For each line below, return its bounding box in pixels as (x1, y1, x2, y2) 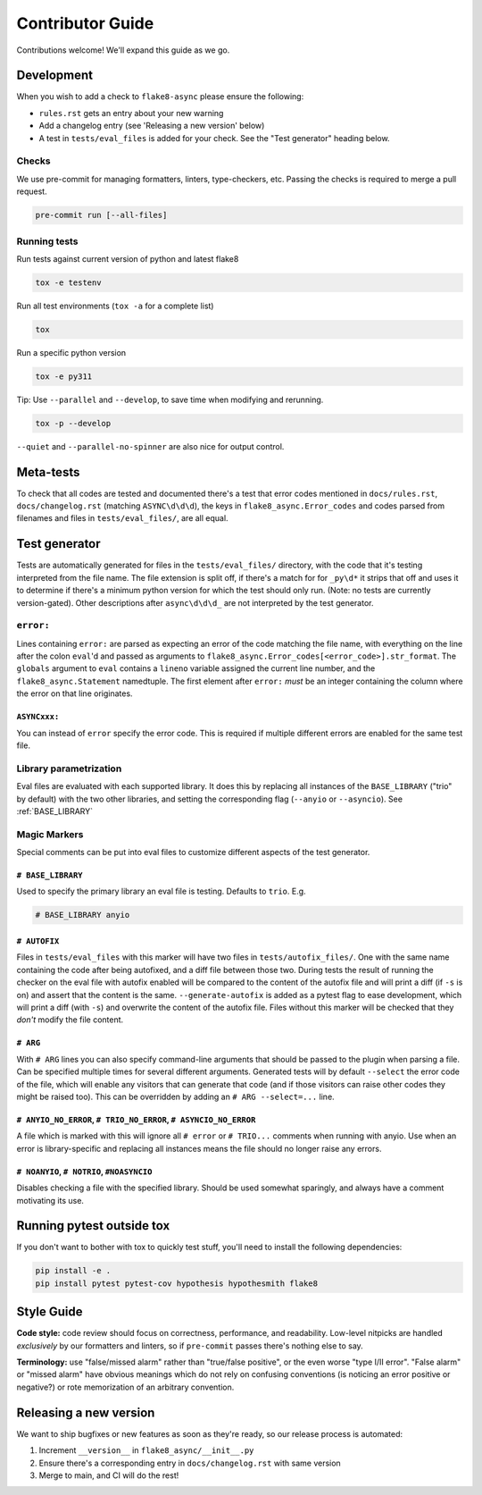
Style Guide (16, 1305, 84, 1320)
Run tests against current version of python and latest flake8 (16, 253, 239, 264)
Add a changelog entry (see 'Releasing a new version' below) (38, 121, 265, 131)
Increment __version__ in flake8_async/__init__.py (38, 1445, 254, 1456)
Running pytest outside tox (16, 1218, 170, 1233)
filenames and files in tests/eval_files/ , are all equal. (16, 513, 229, 524)
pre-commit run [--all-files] (35, 210, 168, 221)
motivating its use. (16, 1195, 85, 1205)
